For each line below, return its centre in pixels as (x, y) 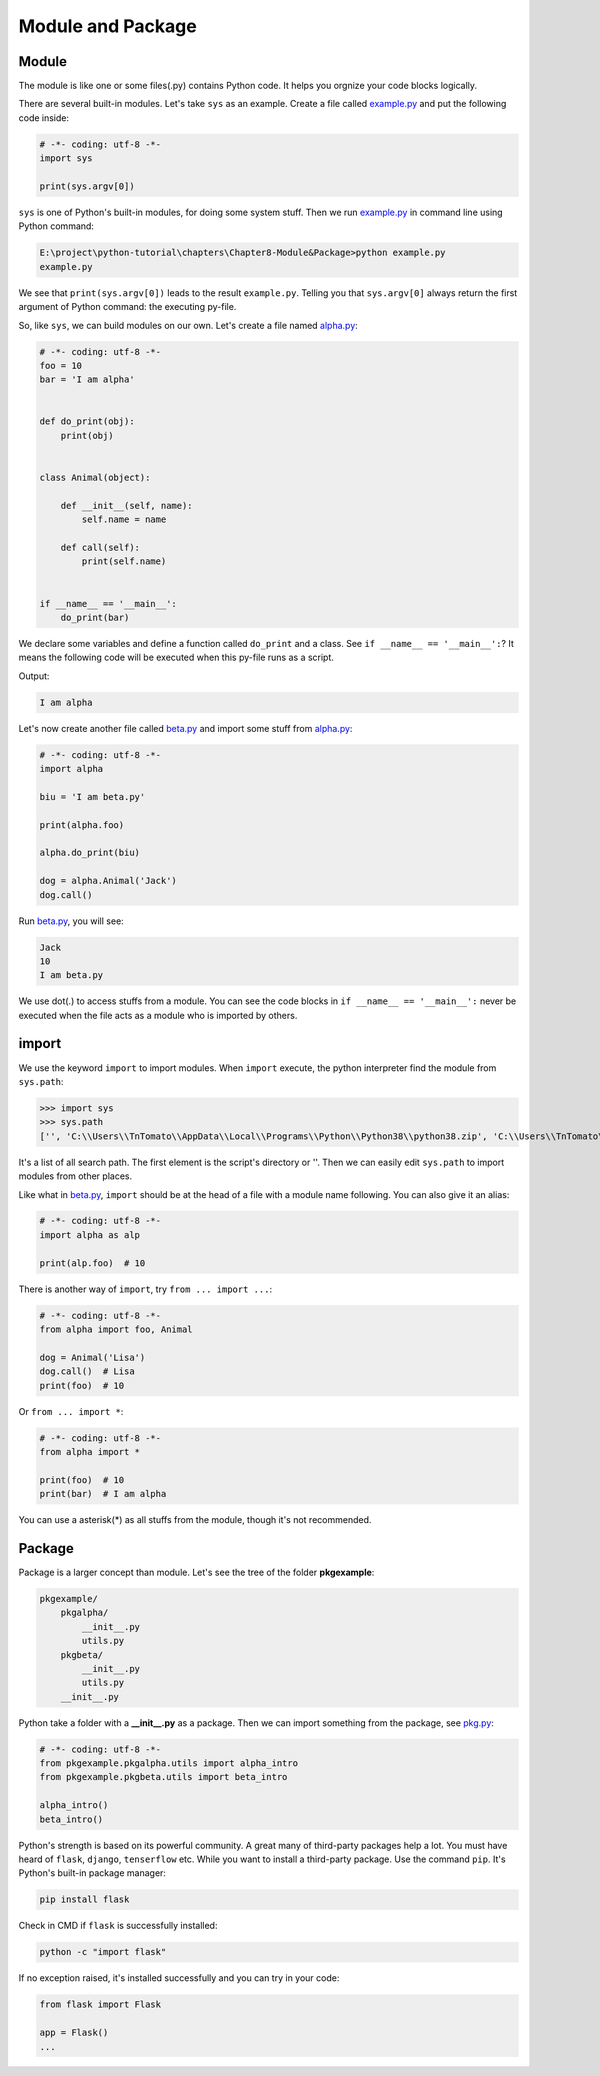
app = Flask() (74, 2033)
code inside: (44, 117)
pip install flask (84, 1899)
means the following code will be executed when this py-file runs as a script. (176, 657)
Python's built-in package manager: (92, 1873)
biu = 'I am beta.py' (92, 796)
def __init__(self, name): (127, 505)
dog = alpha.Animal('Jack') (108, 881)
